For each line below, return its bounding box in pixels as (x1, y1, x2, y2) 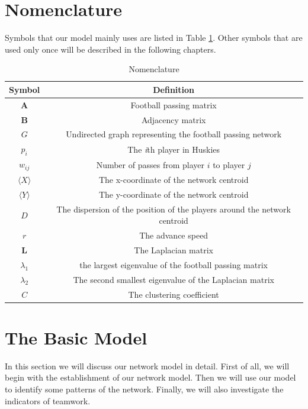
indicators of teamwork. (5, 394, 91, 407)
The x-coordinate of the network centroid (98, 173, 249, 186)
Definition (153, 83, 195, 95)
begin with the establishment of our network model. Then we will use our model (5, 371, 296, 384)
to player (213, 158, 245, 170)
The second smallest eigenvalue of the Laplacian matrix (73, 273, 274, 285)
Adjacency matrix (141, 113, 206, 125)
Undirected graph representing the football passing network (66, 128, 282, 140)
